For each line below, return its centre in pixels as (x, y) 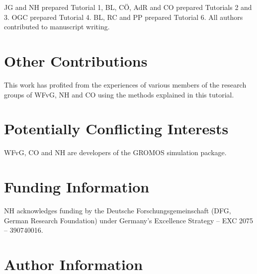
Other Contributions (76, 60)
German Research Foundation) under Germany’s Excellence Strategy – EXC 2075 (129, 220)
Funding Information (77, 186)
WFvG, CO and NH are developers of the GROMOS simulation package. (115, 152)
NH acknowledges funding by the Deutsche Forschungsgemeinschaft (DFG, (118, 210)
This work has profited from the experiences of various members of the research (125, 84)
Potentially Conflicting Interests (116, 129)
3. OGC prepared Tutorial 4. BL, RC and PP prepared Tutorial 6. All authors (124, 17)
